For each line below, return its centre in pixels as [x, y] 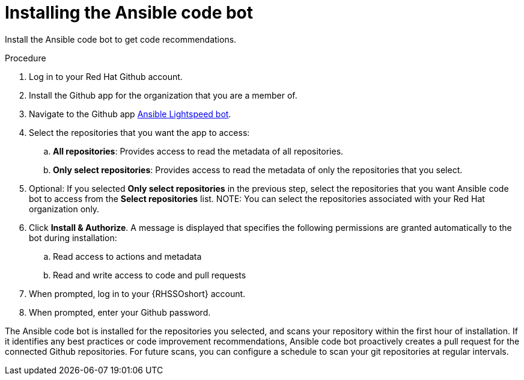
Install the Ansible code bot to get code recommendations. [121, 39]
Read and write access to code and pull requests [150, 275]
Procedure [26, 58]
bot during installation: [73, 237]
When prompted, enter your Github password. [120, 312]
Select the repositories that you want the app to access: [139, 132]
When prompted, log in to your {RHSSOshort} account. [137, 293]
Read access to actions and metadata [127, 256]
